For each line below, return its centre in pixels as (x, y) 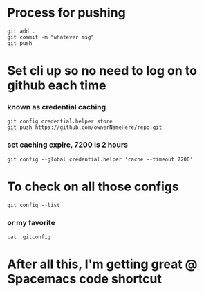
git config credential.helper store (60, 122)
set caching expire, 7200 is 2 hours (67, 145)
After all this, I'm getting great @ (103, 264)
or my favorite (31, 222)
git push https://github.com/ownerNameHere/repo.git (85, 127)
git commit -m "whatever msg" (51, 37)
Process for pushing (66, 13)
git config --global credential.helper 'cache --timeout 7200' (100, 159)
